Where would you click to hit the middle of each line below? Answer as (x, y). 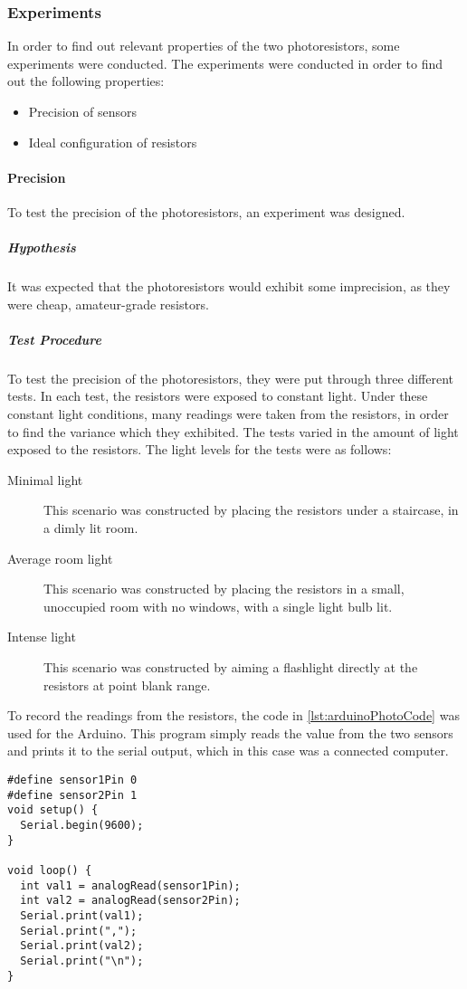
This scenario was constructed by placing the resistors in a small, (224, 589)
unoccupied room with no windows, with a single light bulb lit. (218, 606)
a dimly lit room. (91, 528)
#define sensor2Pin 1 (72, 795)
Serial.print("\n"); (82, 960)
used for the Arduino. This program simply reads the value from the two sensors (230, 732)
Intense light (42, 637)
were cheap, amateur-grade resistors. (108, 304)
